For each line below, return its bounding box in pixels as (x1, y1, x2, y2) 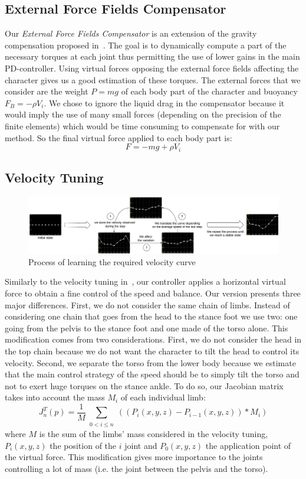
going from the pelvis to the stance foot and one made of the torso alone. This (5, 321, 288, 334)
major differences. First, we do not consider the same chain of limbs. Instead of (5, 298, 290, 311)
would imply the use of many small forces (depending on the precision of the (5, 108, 281, 120)
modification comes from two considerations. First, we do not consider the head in (5, 333, 302, 346)
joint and (124, 439, 157, 451)
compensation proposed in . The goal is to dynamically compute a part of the (5, 38, 287, 51)
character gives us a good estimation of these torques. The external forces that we (5, 73, 301, 86)
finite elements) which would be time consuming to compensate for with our (5, 119, 280, 132)
